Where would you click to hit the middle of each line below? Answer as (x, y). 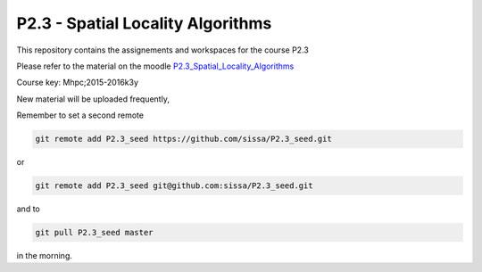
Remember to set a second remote (80, 115)
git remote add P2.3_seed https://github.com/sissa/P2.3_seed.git (183, 139)
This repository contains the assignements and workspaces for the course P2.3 (163, 50)
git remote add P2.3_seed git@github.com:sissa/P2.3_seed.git (174, 186)
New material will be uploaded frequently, (93, 99)
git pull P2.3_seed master (94, 233)
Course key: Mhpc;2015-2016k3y (77, 82)
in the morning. (45, 256)
